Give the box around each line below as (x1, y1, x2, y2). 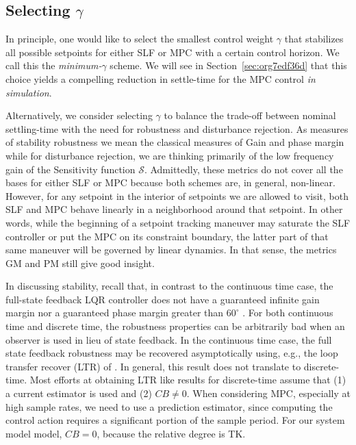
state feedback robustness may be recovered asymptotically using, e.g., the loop (5, 346, 338, 360)
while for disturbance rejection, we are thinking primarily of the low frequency (5, 148, 334, 162)
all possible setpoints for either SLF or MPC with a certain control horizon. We (5, 44, 340, 59)
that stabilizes (284, 31, 344, 46)
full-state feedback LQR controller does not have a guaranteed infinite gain (5, 292, 320, 306)
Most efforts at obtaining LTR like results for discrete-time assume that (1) (29, 372, 346, 387)
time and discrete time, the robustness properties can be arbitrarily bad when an (5, 319, 345, 333)
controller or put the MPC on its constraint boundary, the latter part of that (5, 229, 329, 243)
